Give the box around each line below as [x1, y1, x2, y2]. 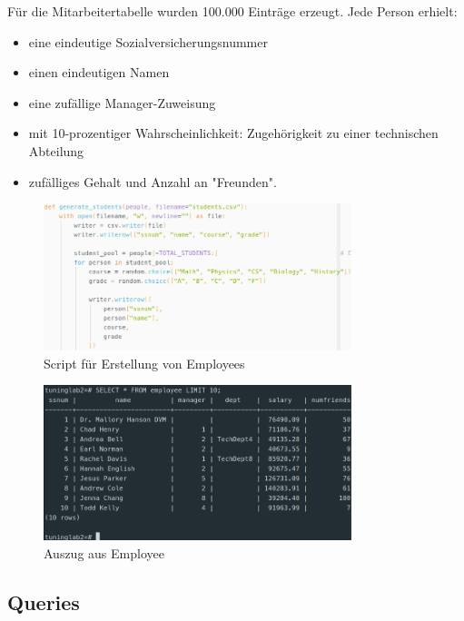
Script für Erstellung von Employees [44, 353, 245, 372]
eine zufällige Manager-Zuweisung [28, 93, 216, 112]
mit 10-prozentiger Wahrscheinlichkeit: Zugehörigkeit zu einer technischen [28, 123, 439, 143]
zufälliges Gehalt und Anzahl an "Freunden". [28, 172, 277, 191]
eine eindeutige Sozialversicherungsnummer [28, 32, 268, 51]
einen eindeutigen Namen [28, 63, 170, 82]
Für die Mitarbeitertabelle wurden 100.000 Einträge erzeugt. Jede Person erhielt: [7, 2, 458, 20]
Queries [7, 587, 80, 616]
